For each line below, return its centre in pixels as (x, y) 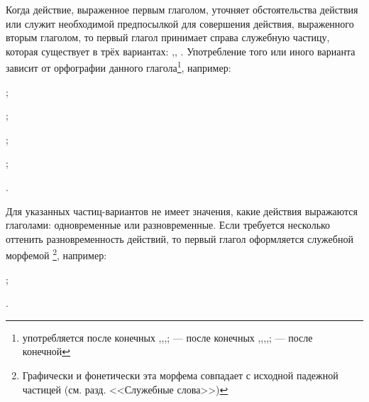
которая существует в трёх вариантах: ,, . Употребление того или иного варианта (181, 51)
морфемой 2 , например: (56, 254)
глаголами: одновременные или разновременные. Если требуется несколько (168, 225)
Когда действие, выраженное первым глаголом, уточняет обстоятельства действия (182, 9)
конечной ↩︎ (46, 351)
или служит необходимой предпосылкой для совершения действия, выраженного (180, 23)
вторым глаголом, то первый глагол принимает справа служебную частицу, (168, 37)
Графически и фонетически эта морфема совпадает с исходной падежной (180, 375)
